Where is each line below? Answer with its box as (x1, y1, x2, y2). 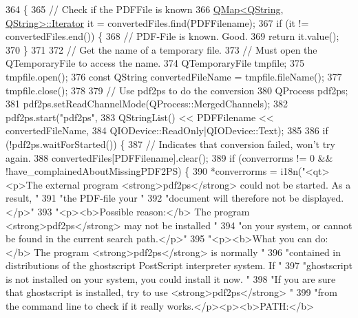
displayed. (302, 191, 344, 205)
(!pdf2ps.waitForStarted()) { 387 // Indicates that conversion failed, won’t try (6, 136, 335, 151)
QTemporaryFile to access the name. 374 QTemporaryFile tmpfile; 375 (6, 56, 304, 70)
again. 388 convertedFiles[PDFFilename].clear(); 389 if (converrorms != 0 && (6, 150, 333, 165)
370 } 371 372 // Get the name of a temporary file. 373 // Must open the (6, 42, 317, 56)
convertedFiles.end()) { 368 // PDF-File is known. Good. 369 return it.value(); (6, 29, 339, 43)
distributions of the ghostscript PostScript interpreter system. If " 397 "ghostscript (6, 258, 352, 273)
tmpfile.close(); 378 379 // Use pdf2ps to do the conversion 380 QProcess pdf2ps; (6, 83, 348, 97)
